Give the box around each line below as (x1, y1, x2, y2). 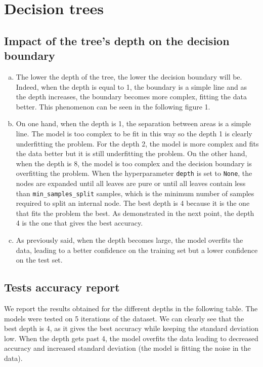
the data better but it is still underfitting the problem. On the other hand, (16, 148, 247, 159)
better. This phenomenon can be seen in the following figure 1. (16, 101, 210, 112)
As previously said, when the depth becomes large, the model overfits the (16, 235, 243, 245)
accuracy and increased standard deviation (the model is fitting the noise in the (4, 343, 251, 353)
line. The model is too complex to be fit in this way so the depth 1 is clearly (16, 128, 252, 138)
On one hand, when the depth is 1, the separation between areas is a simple (16, 118, 251, 129)
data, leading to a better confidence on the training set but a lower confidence (16, 244, 258, 255)
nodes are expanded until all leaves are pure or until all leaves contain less (16, 177, 246, 188)
